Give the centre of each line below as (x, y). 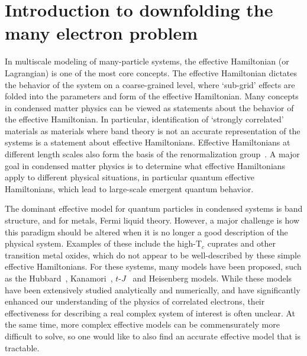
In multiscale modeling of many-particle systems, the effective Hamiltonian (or (147, 61)
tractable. (22, 347)
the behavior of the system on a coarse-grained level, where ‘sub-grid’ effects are (150, 84)
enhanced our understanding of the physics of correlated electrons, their (135, 301)
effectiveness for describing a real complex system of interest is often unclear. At (150, 313)
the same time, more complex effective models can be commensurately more (142, 324)
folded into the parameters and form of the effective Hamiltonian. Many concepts (152, 96)
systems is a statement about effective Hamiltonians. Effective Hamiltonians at (148, 142)
